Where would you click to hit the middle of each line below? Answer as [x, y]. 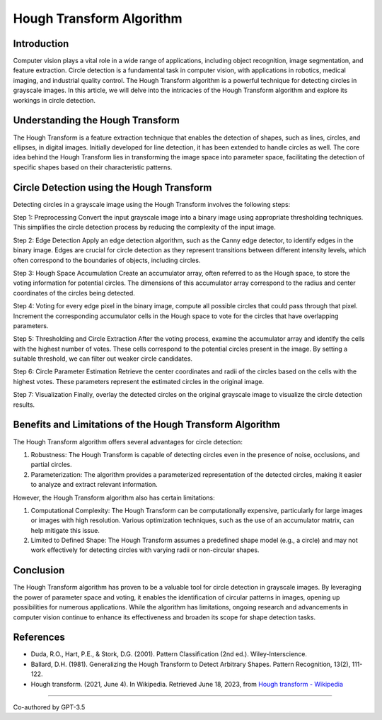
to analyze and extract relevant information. [94, 485]
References [39, 637]
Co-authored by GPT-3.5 [49, 707]
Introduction [41, 44]
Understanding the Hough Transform [96, 120]
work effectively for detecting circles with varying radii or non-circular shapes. [145, 550]
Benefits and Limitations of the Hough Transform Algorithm [147, 425]
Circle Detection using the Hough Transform [112, 187]
